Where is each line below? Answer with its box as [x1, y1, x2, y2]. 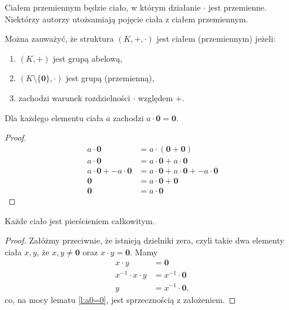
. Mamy [130, 245, 158, 258]
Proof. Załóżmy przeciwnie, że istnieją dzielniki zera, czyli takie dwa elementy [5, 234, 284, 246]
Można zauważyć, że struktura [5, 32, 114, 45]
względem [137, 91, 173, 104]
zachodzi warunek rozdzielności [18, 91, 130, 104]
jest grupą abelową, [52, 52, 123, 64]
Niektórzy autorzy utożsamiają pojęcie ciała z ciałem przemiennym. [5, 12, 248, 25]
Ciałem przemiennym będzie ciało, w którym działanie [5, 1, 201, 13]
